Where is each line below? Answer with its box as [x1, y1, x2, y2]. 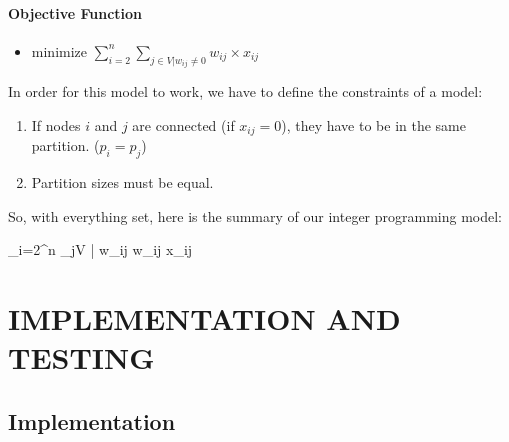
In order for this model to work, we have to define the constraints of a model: [8, 81, 483, 102]
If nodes [31, 114, 81, 135]
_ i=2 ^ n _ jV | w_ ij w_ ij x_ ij [8, 239, 193, 260]
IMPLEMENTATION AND [8, 298, 401, 339]
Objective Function [8, 2, 143, 23]
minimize [31, 40, 88, 61]
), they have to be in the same [281, 114, 466, 135]
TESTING [8, 337, 155, 378]
